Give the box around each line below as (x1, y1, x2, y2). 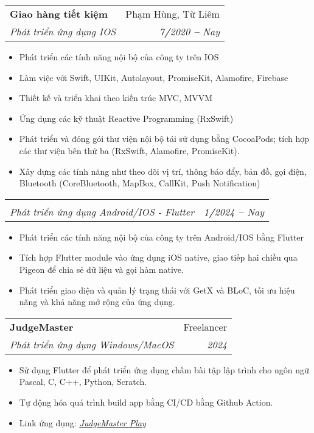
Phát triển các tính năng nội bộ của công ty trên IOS (19, 51, 219, 63)
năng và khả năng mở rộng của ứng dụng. (19, 295, 175, 308)
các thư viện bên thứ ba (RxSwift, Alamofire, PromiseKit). (19, 144, 240, 157)
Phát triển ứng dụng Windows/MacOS (10, 337, 174, 351)
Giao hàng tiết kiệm (10, 7, 108, 21)
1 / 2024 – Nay (203, 204, 265, 219)
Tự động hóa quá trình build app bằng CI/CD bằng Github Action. (19, 395, 273, 408)
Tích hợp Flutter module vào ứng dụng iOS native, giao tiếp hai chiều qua (19, 251, 298, 264)
